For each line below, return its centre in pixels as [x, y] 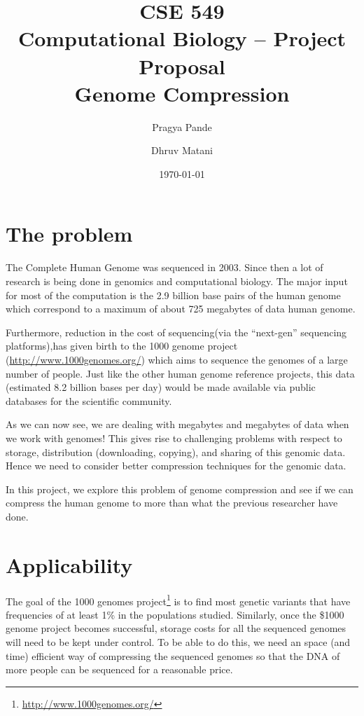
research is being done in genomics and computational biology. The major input [177, 281]
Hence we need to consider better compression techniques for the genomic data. [176, 466]
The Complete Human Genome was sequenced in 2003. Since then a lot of [164, 267]
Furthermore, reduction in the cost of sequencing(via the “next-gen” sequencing [176, 332]
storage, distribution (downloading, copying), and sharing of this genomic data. [176, 452]
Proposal [182, 66]
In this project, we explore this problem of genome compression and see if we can [180, 489]
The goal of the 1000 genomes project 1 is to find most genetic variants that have [178, 600]
